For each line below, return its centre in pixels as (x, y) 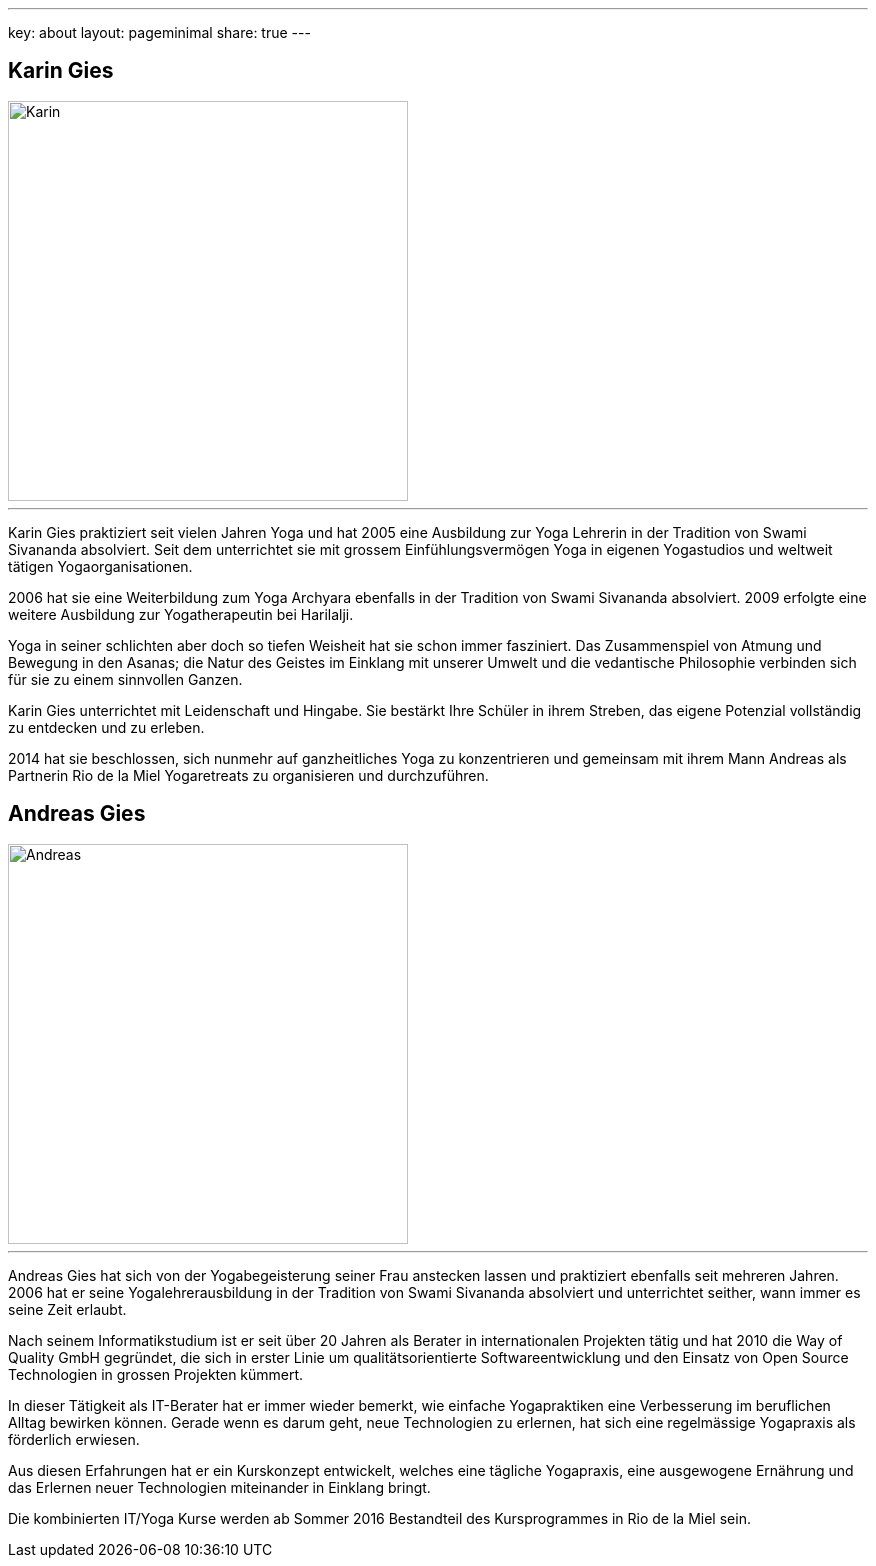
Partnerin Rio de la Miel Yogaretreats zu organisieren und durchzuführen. (248, 775)
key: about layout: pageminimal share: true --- (159, 32)
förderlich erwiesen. (74, 1439)
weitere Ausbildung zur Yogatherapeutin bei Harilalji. (181, 614)
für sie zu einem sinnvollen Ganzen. (125, 679)
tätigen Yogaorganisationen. (100, 566)
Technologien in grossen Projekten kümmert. (156, 1374)
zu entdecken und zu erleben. (106, 727)
